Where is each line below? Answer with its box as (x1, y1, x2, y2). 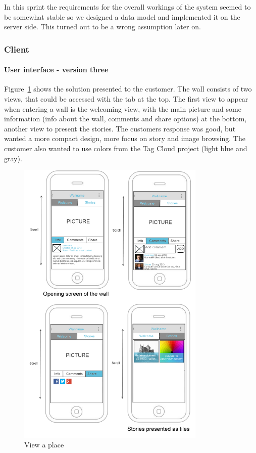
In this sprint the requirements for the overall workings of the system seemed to (4, 2, 251, 12)
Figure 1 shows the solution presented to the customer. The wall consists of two (4, 83, 252, 94)
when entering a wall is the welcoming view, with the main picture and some (4, 103, 241, 114)
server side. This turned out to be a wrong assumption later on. (4, 21, 201, 32)
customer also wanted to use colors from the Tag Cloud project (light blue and (4, 143, 247, 153)
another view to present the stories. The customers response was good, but (4, 123, 236, 133)
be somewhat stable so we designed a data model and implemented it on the (4, 11, 240, 22)
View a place (24, 439, 64, 450)
